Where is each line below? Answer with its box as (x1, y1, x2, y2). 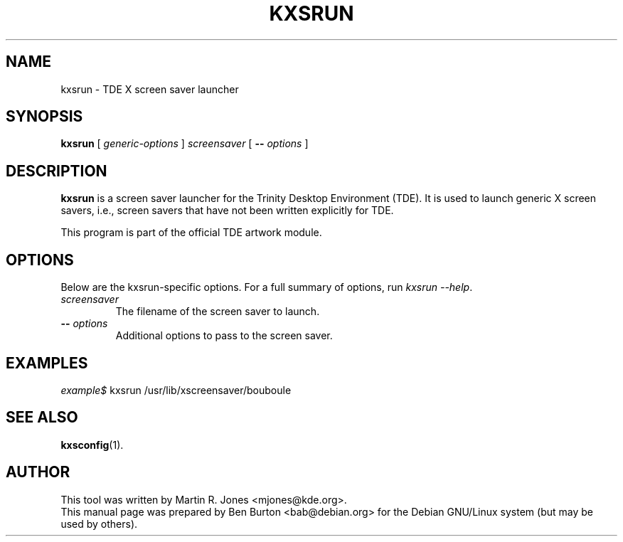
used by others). (60, 517, 138, 530)
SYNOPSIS (6, 107, 83, 126)
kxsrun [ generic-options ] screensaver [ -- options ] (60, 137, 309, 150)
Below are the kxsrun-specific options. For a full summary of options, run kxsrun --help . (60, 281, 473, 294)
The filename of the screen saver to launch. (115, 305, 320, 318)
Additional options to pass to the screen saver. (115, 329, 333, 342)
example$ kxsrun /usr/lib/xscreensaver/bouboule (60, 383, 292, 396)
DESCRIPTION (6, 161, 107, 180)
